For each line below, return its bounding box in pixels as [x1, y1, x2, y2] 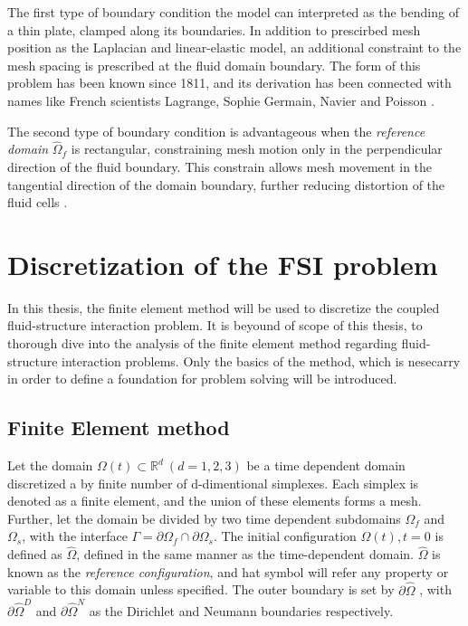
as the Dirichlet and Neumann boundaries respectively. [89, 601, 394, 620]
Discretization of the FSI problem [7, 245, 438, 282]
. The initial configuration [213, 526, 357, 545]
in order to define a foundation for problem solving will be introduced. [7, 369, 397, 388]
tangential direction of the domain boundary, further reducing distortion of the [7, 175, 445, 194]
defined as [7, 545, 62, 564]
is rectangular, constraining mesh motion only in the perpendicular [71, 139, 443, 158]
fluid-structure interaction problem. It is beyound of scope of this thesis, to [7, 316, 423, 335]
